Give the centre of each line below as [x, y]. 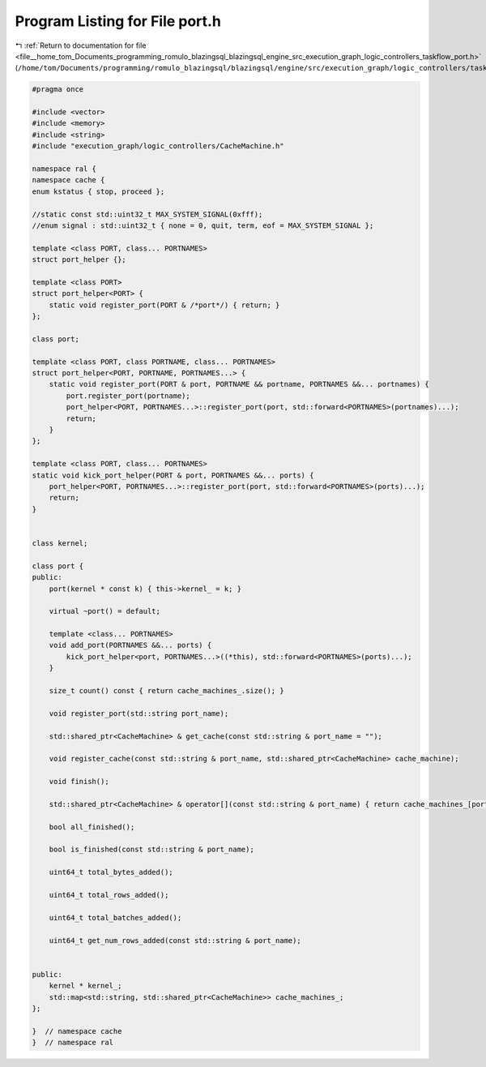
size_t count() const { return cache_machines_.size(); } [166, 691]
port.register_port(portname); [128, 396]
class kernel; [60, 543]
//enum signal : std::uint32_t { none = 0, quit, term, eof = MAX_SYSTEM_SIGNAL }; [203, 226]
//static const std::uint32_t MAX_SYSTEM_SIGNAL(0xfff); [147, 214]
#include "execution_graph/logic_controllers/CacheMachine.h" [158, 146]
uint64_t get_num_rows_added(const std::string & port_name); [175, 940]
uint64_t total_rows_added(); [109, 895]
